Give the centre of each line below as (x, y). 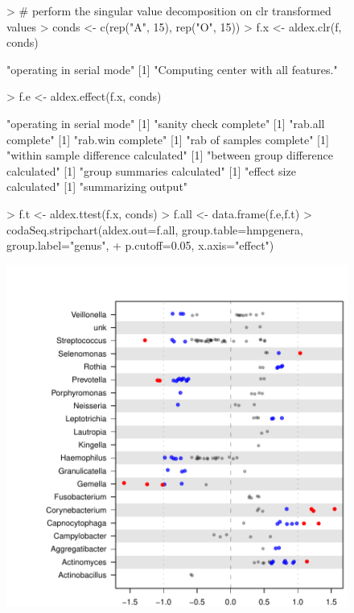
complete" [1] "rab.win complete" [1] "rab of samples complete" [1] (168, 139)
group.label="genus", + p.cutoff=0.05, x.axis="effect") (140, 245)
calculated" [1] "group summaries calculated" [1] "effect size (151, 170)
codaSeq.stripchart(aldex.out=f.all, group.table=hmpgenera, (155, 229)
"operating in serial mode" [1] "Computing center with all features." (172, 69)
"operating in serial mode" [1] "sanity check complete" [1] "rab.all (166, 123)
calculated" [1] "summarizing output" (97, 186)
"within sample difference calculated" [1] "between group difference (170, 155)
